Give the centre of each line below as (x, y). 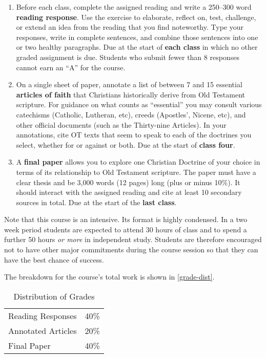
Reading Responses (43, 315)
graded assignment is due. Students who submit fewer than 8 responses (128, 57)
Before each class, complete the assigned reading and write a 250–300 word (134, 7)
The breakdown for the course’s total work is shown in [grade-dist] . (109, 277)
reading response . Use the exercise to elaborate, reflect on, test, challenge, (136, 17)
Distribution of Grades (54, 296)
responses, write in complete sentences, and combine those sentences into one (137, 37)
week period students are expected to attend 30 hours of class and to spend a (126, 229)
